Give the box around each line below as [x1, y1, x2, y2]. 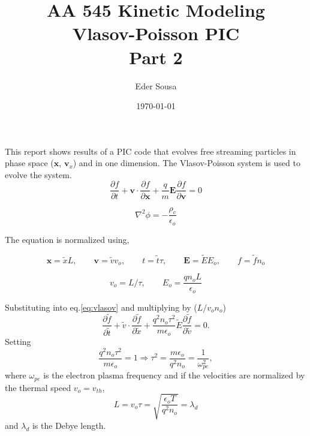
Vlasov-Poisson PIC [72, 21, 240, 46]
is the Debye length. [32, 419, 106, 431]
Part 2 [129, 44, 183, 69]
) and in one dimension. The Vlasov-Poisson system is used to [73, 157, 300, 169]
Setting [5, 335, 31, 347]
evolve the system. [5, 168, 72, 181]
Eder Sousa [135, 79, 177, 92]
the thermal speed [5, 381, 71, 393]
